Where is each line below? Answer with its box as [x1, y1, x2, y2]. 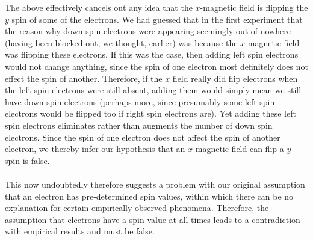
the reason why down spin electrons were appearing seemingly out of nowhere [5, 25, 291, 37]
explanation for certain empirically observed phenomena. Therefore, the [5, 201, 269, 214]
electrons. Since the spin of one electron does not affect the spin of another [5, 130, 280, 143]
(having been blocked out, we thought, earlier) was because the [5, 36, 238, 49]
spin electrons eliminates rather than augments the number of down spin [5, 118, 273, 131]
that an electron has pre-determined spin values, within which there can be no [5, 189, 294, 202]
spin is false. [5, 154, 50, 166]
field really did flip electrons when [172, 72, 298, 84]
